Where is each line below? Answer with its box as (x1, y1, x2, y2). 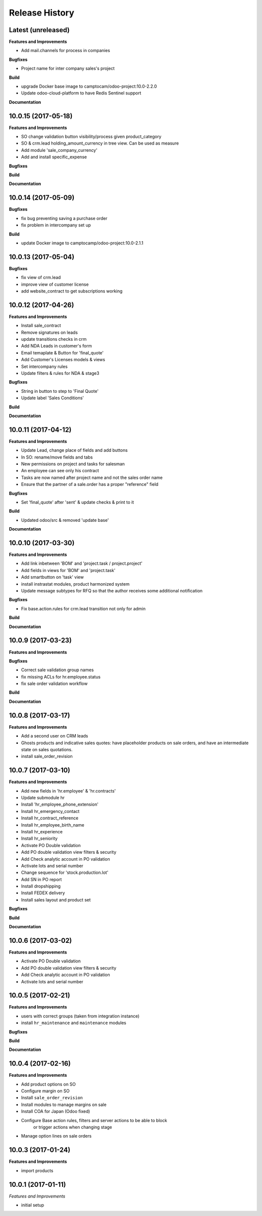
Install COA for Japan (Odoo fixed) (21, 1108, 90, 1114)
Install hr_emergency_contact (21, 808, 80, 814)
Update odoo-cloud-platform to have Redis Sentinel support (21, 90, 142, 96)
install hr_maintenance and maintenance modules (21, 1020, 126, 1026)
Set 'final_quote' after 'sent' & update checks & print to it (21, 499, 134, 505)
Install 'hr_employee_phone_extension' (21, 801, 99, 808)
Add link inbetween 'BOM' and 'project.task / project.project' (21, 560, 143, 567)
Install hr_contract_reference (21, 815, 79, 821)
